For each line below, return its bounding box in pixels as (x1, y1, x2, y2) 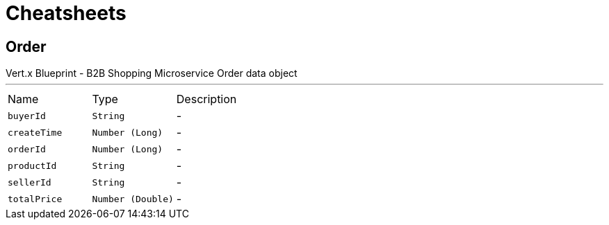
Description (176, 92, 237, 107)
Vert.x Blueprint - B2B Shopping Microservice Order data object (6, 67, 298, 80)
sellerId (8, 177, 51, 188)
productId (8, 160, 57, 171)
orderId (8, 143, 46, 154)
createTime (8, 127, 63, 138)
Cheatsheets (6, 1, 127, 25)
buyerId (8, 110, 46, 121)
